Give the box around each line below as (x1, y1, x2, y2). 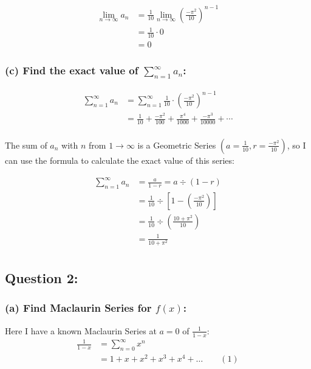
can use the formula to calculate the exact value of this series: (5, 153, 234, 166)
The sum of (5, 138, 47, 151)
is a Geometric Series (137, 138, 216, 151)
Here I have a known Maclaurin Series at (5, 324, 157, 337)
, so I (287, 138, 306, 151)
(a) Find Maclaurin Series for (5, 300, 152, 315)
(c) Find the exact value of (5, 62, 138, 77)
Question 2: (5, 269, 78, 287)
